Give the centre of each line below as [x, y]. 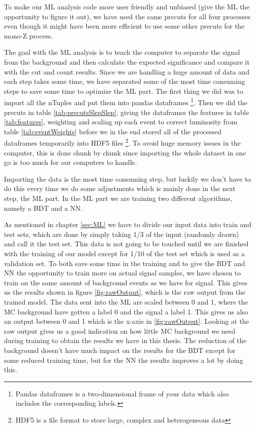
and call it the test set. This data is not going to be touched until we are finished [126, 244]
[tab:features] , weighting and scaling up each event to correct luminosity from [121, 122]
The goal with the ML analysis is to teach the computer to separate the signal [122, 52]
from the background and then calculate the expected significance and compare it [127, 61]
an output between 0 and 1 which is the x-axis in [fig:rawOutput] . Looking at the [127, 321]
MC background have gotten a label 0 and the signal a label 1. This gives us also [126, 311]
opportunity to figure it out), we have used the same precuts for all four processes [127, 16]
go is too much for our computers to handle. [71, 162]
